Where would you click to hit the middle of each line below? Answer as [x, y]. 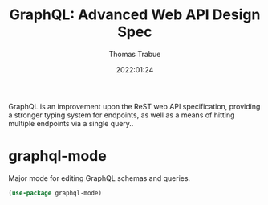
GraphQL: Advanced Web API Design [135, 15]
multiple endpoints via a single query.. [71, 123]
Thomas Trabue [135, 54]
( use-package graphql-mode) [55, 193]
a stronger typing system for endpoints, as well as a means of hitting [122, 115]
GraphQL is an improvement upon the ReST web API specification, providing [134, 106]
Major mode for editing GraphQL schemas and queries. [99, 178]
